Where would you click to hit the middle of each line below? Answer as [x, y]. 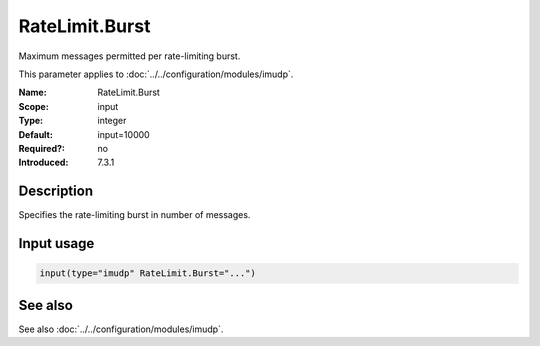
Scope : [33, 106]
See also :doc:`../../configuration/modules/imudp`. [121, 329]
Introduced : [43, 162]
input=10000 [123, 134]
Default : [36, 134]
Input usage [56, 243]
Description [56, 191]
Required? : [41, 148]
